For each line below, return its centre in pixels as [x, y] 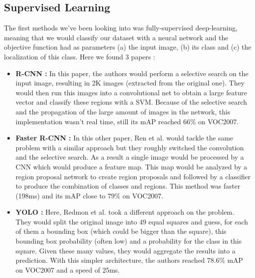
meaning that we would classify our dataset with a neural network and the [116, 37]
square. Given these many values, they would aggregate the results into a [126, 250]
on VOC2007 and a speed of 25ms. [68, 269]
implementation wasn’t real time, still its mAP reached [98, 121]
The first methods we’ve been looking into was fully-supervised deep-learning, [121, 28]
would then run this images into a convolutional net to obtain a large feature [131, 92]
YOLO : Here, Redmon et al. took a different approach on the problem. [125, 212]
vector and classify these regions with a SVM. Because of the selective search [131, 102]
